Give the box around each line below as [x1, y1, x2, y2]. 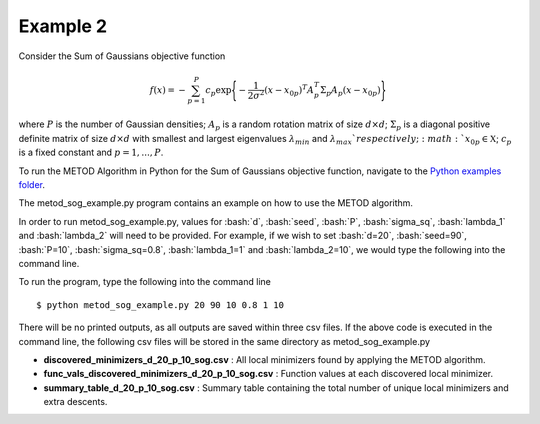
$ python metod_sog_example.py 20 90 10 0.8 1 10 [36, 299, 285, 310]
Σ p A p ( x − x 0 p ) [320, 84, 382, 98]
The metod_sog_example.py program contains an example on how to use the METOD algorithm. [18, 197, 414, 209]
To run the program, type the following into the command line [18, 276, 272, 288]
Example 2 [18, 15, 108, 37]
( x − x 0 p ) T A [263, 83, 315, 98]
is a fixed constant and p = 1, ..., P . [18, 146, 164, 159]
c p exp [205, 84, 232, 98]
